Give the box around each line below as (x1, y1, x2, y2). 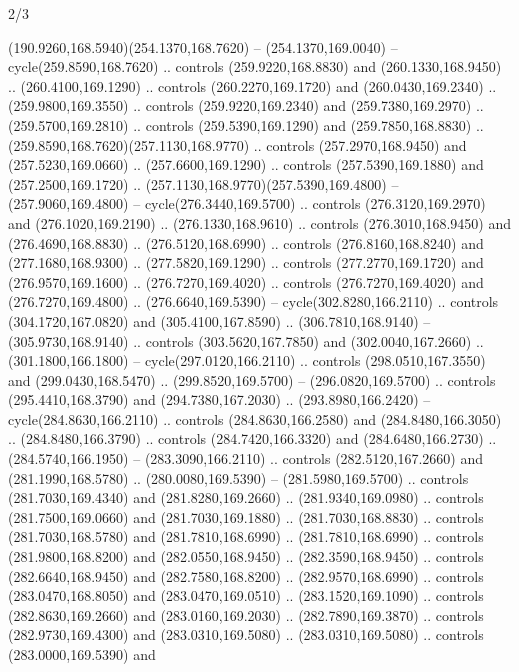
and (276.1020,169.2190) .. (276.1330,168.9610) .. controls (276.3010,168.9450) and (8, 212, 511, 233)
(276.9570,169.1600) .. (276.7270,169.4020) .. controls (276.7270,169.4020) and (8, 271, 484, 292)
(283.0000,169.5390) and (8, 644, 156, 664)
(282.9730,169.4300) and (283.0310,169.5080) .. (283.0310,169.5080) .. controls (8, 624, 484, 645)
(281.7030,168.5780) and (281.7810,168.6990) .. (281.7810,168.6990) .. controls (8, 526, 484, 547)
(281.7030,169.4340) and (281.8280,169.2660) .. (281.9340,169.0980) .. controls (8, 487, 484, 508)
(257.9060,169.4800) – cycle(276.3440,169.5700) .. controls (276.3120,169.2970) (8, 193, 486, 214)
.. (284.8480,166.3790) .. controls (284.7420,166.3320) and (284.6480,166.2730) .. (8, 428, 497, 449)
